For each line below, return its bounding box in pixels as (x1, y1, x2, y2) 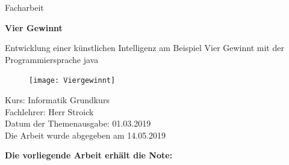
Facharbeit (5, 1, 44, 13)
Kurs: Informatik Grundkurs (5, 94, 110, 106)
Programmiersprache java (5, 53, 99, 65)
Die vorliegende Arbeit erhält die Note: (5, 149, 173, 161)
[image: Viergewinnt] (29, 76, 116, 85)
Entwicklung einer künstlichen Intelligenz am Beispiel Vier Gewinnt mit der (5, 41, 284, 54)
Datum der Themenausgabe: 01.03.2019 (5, 117, 151, 130)
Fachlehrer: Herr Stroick (5, 105, 94, 118)
